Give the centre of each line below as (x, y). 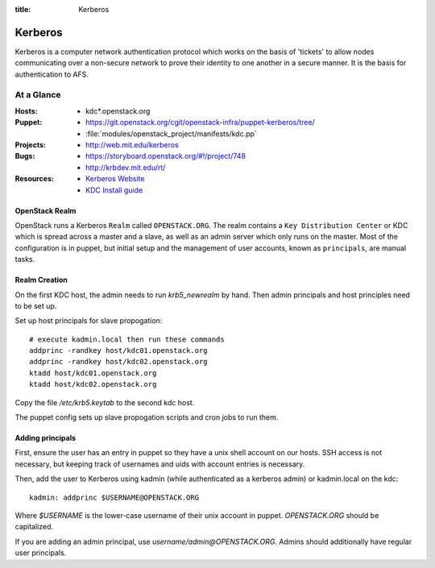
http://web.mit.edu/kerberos (132, 145)
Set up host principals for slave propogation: (89, 321)
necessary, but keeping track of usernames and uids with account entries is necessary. (160, 464)
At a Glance (38, 95)
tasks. (25, 259)
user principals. (41, 553)
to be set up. (36, 305)
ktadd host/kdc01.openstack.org (93, 373)
